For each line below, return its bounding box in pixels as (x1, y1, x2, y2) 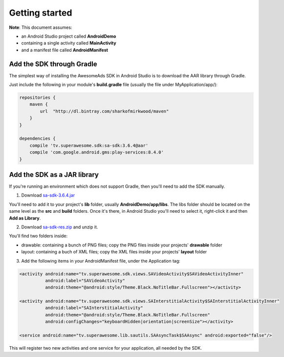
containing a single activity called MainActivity (21, 40, 117, 46)
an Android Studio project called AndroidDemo (21, 33, 116, 39)
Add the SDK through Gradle (9, 60, 97, 68)
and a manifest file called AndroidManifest (21, 47, 109, 53)
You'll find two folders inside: (9, 233, 68, 239)
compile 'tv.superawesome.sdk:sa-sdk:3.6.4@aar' (29, 142, 149, 148)
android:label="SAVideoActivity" (44, 278, 126, 283)
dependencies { (19, 136, 56, 141)
